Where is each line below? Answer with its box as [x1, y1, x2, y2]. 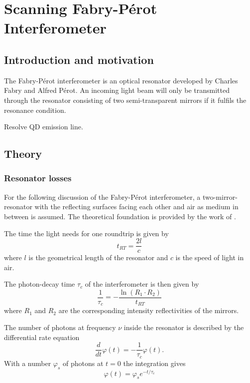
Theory [4, 146, 42, 161]
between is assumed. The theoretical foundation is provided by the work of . [4, 211, 236, 221]
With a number [4, 358, 51, 368]
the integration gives [123, 358, 186, 368]
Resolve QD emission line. [4, 121, 83, 132]
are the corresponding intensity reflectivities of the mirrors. [58, 305, 239, 316]
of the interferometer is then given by [85, 279, 199, 289]
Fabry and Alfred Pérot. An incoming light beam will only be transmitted [4, 85, 230, 95]
